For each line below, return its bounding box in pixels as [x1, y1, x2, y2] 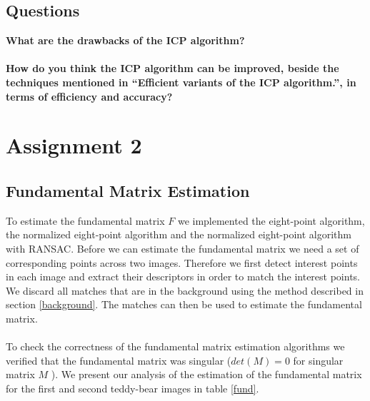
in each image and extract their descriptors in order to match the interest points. [6, 269, 361, 284]
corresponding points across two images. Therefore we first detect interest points [6, 255, 358, 270]
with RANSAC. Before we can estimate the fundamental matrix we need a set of [6, 240, 359, 255]
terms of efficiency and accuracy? [6, 88, 173, 103]
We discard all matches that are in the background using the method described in [6, 283, 364, 298]
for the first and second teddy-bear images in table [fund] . [6, 380, 259, 395]
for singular [293, 352, 344, 367]
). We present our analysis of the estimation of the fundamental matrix [51, 367, 362, 382]
